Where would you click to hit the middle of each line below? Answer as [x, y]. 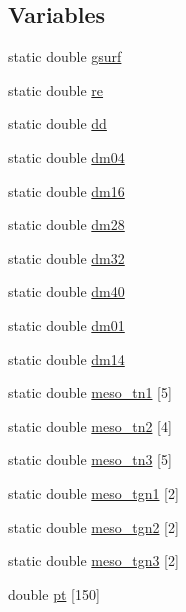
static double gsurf [65, 56]
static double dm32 [66, 257]
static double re [56, 89]
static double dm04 [66, 156]
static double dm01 [66, 324]
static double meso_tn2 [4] [90, 425]
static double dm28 [66, 224]
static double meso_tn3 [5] [90, 459]
